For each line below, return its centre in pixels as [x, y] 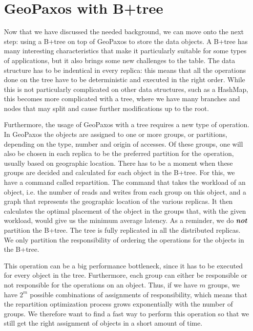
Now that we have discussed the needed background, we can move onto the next [124, 32]
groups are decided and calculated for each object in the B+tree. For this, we [119, 172]
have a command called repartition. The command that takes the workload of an [125, 182]
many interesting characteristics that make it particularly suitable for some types [125, 51]
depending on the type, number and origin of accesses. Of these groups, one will [124, 143]
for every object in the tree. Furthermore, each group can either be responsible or [126, 275]
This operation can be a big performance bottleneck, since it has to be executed [124, 265]
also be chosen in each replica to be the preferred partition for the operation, [119, 153]
